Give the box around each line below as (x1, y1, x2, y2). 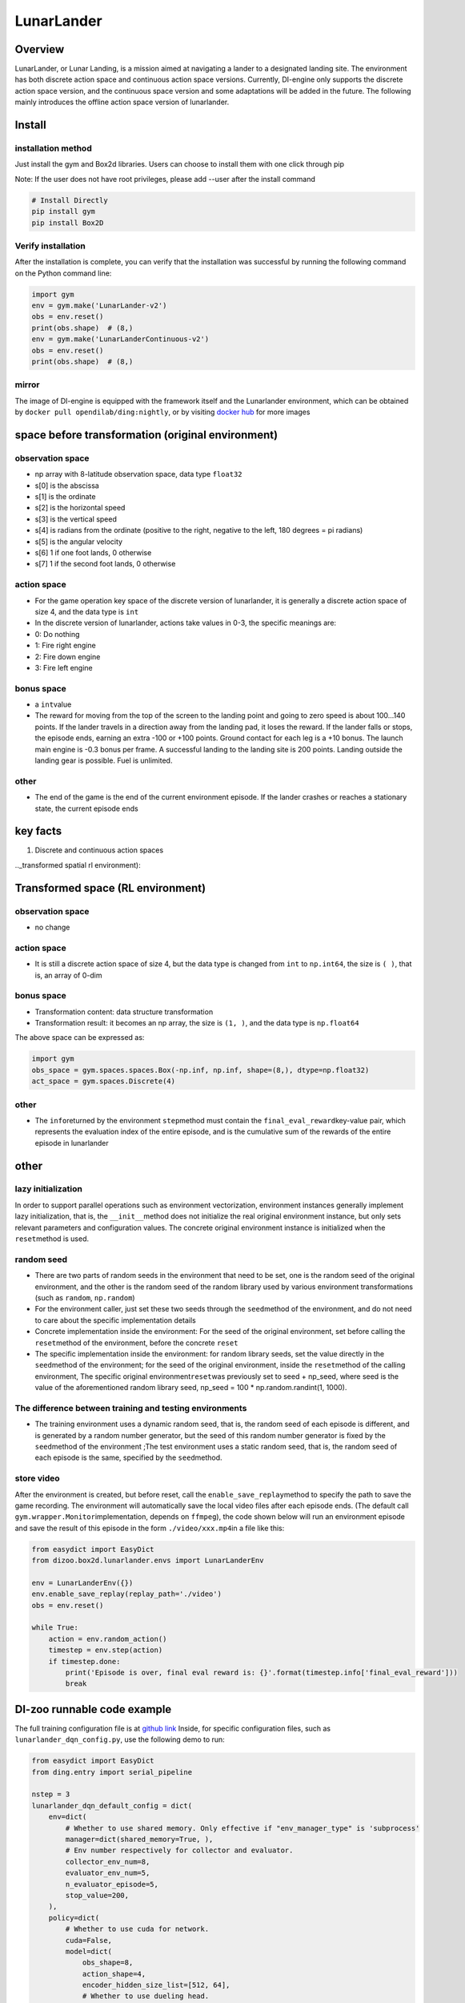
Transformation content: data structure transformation (34, 1006, 214, 1017)
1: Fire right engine (34, 641, 96, 651)
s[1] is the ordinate (34, 492, 96, 502)
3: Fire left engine (34, 663, 94, 672)
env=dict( (48, 1812, 87, 1822)
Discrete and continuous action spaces (34, 845, 164, 855)
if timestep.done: (48, 1657, 121, 1666)
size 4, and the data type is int (34, 607, 139, 616)
